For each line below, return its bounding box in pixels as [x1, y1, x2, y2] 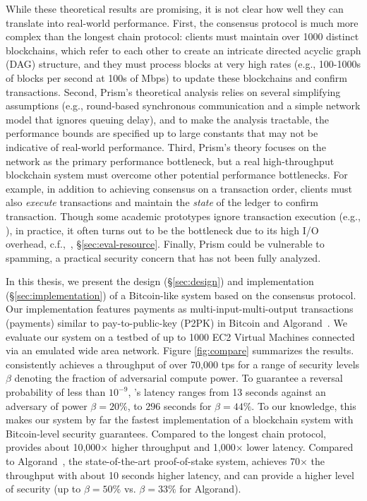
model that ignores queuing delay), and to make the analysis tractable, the [6, 111, 330, 126]
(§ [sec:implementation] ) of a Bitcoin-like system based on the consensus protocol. [6, 287, 356, 302]
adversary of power [6, 398, 88, 413]
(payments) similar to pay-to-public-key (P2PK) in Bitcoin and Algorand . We [6, 315, 347, 330]
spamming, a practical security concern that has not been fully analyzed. [6, 250, 321, 265]
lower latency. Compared [246, 440, 354, 454]
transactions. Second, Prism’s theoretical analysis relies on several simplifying [6, 84, 341, 99]
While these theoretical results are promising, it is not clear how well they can [6, 1, 344, 16]
